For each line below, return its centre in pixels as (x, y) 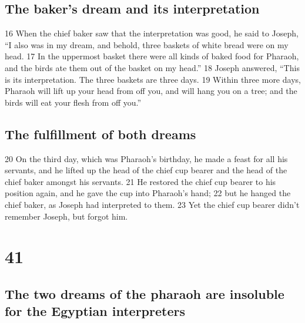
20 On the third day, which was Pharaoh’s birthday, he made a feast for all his (146, 158)
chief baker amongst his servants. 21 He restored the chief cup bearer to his (140, 181)
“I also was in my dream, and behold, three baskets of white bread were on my (147, 44)
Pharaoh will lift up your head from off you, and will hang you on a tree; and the (151, 91)
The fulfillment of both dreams (100, 134)
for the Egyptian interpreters (95, 311)
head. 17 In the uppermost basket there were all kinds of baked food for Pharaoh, (152, 56)
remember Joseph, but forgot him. (66, 216)
